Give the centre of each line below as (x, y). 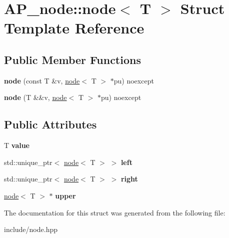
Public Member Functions (72, 59)
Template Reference (74, 28)
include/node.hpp (31, 229)
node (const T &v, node (42, 80)
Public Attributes (50, 124)
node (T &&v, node (35, 97)
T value (17, 145)
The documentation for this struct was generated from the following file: (115, 212)
